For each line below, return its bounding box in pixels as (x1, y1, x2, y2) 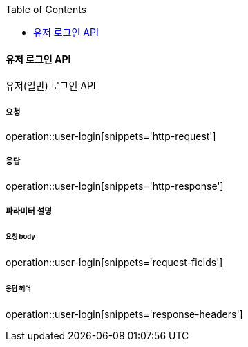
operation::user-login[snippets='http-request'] (6, 130, 216, 142)
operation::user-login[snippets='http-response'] (6, 179, 224, 192)
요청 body (6, 233, 35, 241)
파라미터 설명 (6, 206, 52, 217)
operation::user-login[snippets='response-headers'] (6, 308, 243, 320)
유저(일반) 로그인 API (6, 80, 96, 92)
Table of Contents (6, 3, 87, 15)
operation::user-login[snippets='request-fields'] (6, 256, 223, 268)
